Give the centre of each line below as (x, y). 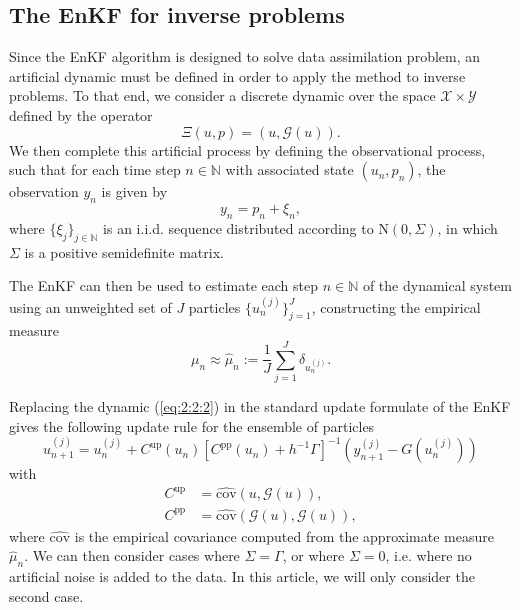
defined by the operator (81, 114)
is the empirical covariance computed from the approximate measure (284, 535)
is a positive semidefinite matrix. (124, 251)
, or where (313, 555)
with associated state (289, 169)
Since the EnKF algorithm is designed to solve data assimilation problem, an (245, 56)
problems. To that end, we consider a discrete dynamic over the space (222, 95)
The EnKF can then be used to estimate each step (163, 285)
